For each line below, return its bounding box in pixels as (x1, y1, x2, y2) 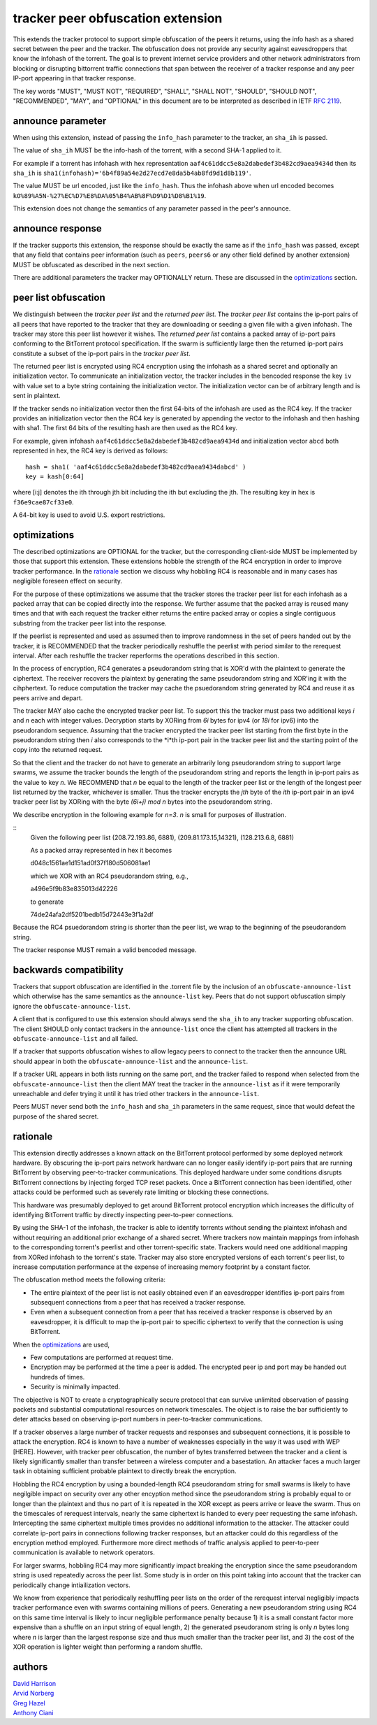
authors (13, 1661, 48, 1673)
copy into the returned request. (13, 746, 103, 754)
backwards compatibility (13, 964, 124, 976)
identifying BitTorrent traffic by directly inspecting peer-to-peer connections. (13, 1210, 234, 1219)
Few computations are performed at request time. (30, 1354, 174, 1362)
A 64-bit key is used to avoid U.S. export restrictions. (13, 511, 165, 519)
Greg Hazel (13, 1698, 45, 1707)
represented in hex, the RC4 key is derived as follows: (13, 446, 168, 455)
